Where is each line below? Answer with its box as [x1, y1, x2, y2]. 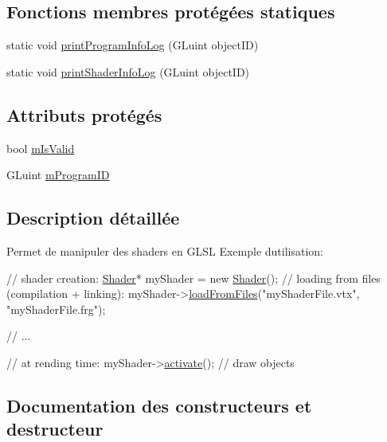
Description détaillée [6, 205, 180, 230]
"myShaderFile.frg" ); [6, 300, 106, 317]
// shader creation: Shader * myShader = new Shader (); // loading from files [6, 269, 381, 286]
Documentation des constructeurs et [6, 393, 312, 417]
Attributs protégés [6, 102, 162, 127]
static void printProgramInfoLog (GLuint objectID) [6, 37, 259, 53]
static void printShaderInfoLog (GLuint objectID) [6, 63, 250, 80]
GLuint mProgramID [6, 166, 110, 183]
